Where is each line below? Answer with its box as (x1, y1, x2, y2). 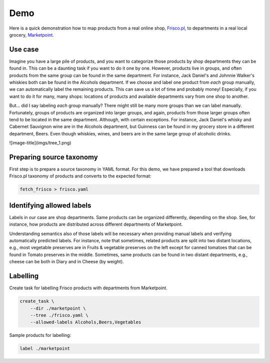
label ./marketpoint (19, 346, 70, 351)
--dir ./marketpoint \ (30, 305, 86, 311)
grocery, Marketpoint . (9, 32, 54, 38)
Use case (9, 45, 39, 54)
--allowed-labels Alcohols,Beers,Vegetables (30, 319, 141, 325)
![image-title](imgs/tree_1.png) (9, 140, 71, 146)
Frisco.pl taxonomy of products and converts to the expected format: (9, 173, 151, 179)
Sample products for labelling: (9, 332, 71, 338)
